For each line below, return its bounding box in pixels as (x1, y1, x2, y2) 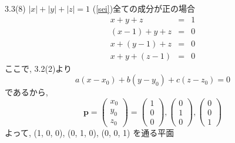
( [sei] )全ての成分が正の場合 (92, 2, 196, 14)
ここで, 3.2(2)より (5, 62, 72, 74)
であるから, (5, 86, 48, 98)
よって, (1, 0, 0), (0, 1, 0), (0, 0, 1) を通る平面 (5, 126, 174, 138)
